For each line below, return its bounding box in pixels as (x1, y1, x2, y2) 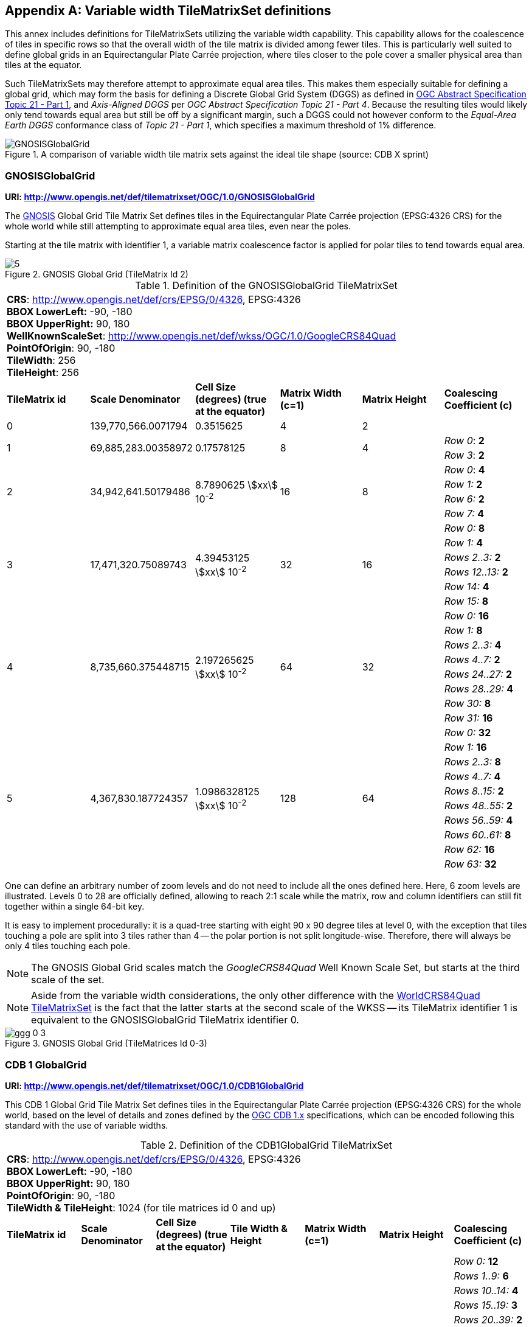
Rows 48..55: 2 (444, 799, 513, 812)
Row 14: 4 (444, 580, 489, 593)
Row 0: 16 (444, 610, 489, 622)
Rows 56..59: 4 (444, 814, 513, 827)
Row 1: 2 (444, 478, 483, 491)
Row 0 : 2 (444, 434, 485, 447)
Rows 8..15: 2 (444, 785, 504, 798)
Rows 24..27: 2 (444, 668, 513, 681)
